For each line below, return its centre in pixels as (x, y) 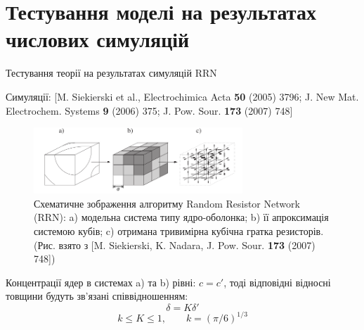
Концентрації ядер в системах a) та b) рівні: (101, 282)
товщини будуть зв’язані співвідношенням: (97, 296)
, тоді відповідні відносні (277, 282)
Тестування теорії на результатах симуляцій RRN (111, 73)
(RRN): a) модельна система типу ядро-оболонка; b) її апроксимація (181, 217)
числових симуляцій (98, 39)
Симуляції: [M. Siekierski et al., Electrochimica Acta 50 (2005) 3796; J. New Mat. (182, 96)
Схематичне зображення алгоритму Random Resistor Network (167, 203)
